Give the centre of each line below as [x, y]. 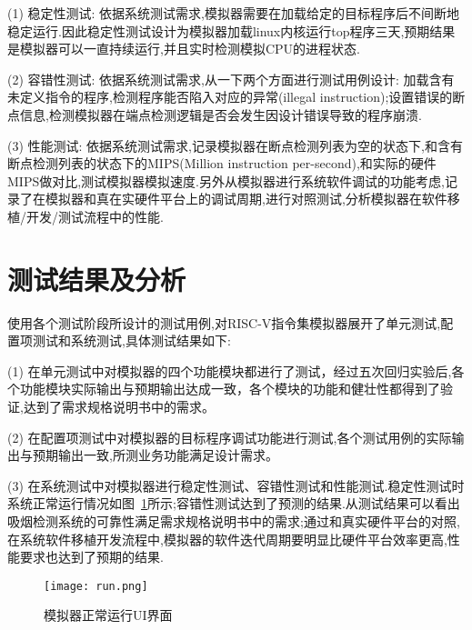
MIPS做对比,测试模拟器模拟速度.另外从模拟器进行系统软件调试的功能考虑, [226, 180]
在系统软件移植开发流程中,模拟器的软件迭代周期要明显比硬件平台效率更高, [227, 539]
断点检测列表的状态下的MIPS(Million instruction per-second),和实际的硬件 [222, 163]
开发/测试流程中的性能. [95, 216]
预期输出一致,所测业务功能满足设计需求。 [155, 455]
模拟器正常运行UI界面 [108, 615]
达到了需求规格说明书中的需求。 [119, 407]
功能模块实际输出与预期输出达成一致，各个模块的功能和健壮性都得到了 [230, 389]
